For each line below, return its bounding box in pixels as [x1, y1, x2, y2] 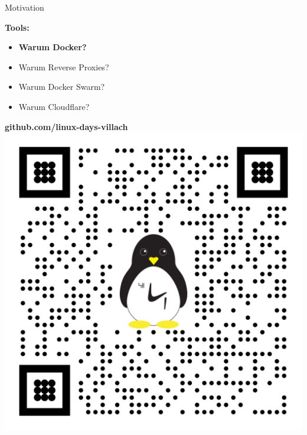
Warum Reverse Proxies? [18, 60, 109, 73]
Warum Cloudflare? [18, 100, 90, 112]
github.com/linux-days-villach [5, 120, 128, 132]
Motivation [5, 1, 44, 13]
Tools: [5, 21, 30, 33]
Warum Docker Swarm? [18, 80, 105, 93]
